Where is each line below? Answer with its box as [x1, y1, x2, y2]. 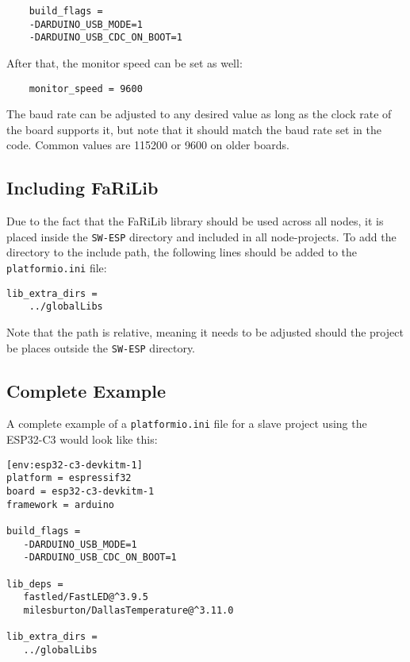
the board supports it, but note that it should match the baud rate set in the [6, 121, 381, 137]
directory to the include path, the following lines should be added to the [6, 244, 358, 260]
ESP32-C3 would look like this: [6, 431, 158, 448]
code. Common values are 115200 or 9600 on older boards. [6, 137, 289, 153]
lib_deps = [6, 578, 63, 590]
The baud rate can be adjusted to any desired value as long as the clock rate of [6, 106, 392, 122]
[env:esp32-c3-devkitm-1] [6, 459, 143, 471]
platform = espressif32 [6, 472, 132, 484]
